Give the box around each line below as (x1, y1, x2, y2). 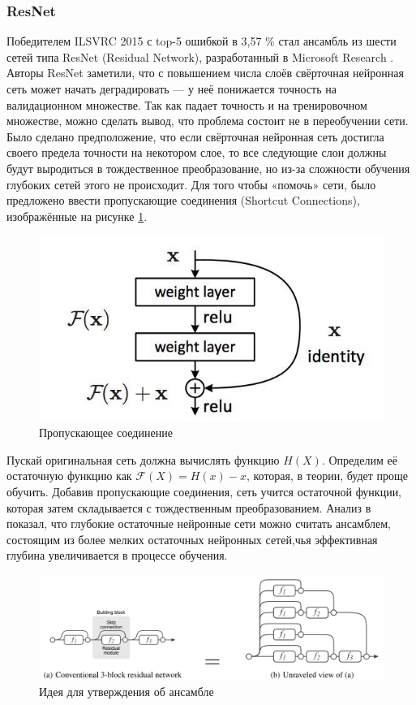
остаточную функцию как (6, 467, 132, 484)
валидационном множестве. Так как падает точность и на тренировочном (6, 96, 367, 113)
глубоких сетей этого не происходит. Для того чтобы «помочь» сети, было (6, 175, 376, 192)
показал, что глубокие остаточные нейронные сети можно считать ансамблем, (6, 515, 391, 532)
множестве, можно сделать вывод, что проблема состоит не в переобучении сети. (6, 112, 409, 129)
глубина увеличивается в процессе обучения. (6, 547, 228, 564)
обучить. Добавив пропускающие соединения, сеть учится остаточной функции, (6, 483, 402, 500)
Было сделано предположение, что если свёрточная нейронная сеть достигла (6, 128, 384, 145)
